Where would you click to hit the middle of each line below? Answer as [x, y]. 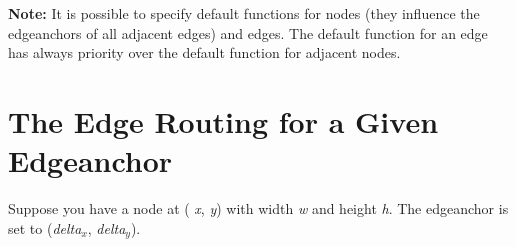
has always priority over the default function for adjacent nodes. [204, 52]
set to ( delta [45, 227]
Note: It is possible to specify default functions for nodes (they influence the [244, 13]
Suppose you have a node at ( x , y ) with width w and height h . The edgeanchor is [258, 208]
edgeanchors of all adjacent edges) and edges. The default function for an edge [248, 32]
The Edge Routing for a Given [223, 120]
